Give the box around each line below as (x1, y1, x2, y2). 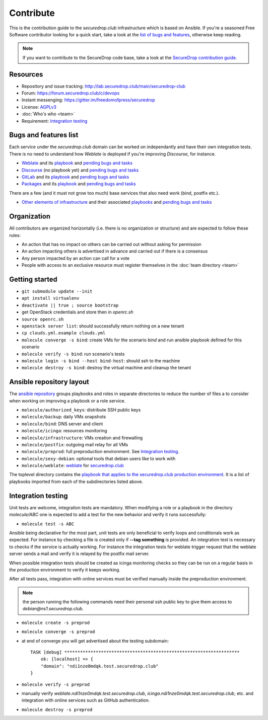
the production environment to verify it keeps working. (9, 566, 121, 572)
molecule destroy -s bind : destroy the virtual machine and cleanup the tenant (21, 365, 191, 371)
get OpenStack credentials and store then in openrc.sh (21, 309, 134, 315)
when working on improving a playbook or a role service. (9, 398, 126, 403)
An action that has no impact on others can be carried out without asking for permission (21, 241, 202, 247)
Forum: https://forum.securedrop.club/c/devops (21, 90, 120, 96)
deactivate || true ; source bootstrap (21, 302, 119, 308)
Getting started (9, 275, 58, 283)
